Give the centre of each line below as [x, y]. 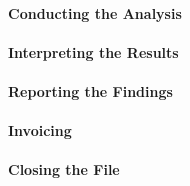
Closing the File [64, 169]
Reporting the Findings [90, 90]
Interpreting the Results [93, 51]
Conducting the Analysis [95, 12]
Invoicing [40, 130]
